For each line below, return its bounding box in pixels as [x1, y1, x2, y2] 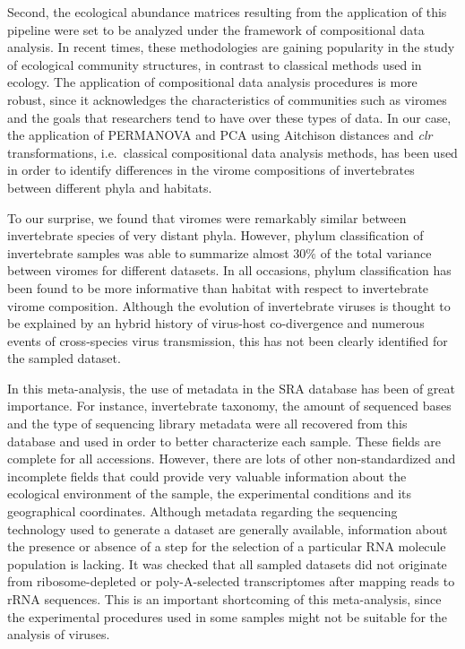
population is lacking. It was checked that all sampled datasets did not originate [7, 554, 447, 573]
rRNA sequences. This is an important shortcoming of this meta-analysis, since [7, 590, 442, 608]
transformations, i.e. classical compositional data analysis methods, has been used [7, 143, 458, 161]
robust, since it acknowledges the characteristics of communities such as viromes [7, 90, 447, 108]
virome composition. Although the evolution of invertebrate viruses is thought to [7, 296, 451, 315]
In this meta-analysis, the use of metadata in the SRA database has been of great [7, 378, 455, 397]
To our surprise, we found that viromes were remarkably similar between [7, 208, 407, 227]
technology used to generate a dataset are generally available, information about [7, 519, 448, 538]
